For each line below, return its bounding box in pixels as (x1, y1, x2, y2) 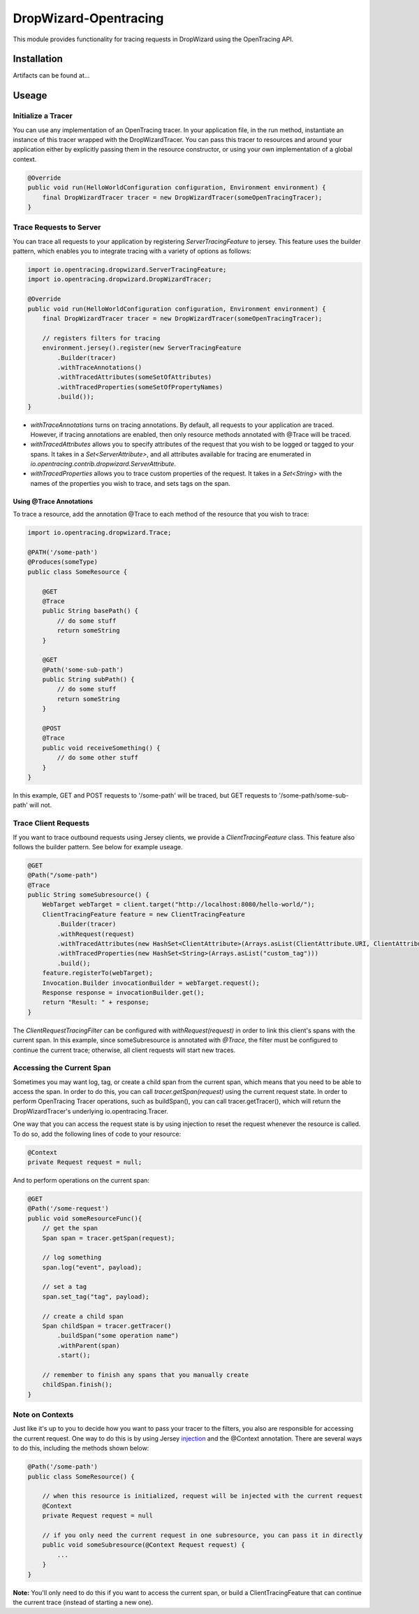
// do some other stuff (57, 754, 139, 762)
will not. (29, 801, 52, 809)
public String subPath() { (42, 675, 135, 684)
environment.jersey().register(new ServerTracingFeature (42, 344, 242, 352)
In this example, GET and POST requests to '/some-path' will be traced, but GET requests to (13, 791, 277, 800)
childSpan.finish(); (42, 1381, 113, 1389)
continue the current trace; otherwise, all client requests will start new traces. (13, 1046, 236, 1054)
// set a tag (42, 1283, 87, 1291)
